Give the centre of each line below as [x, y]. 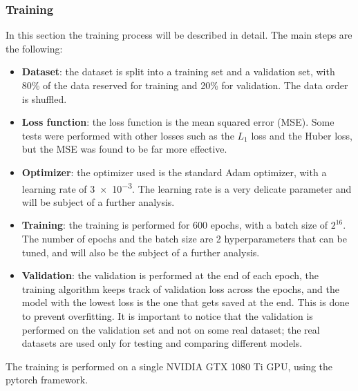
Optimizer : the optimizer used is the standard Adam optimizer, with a [174, 172]
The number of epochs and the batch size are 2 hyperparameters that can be [184, 238]
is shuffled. [44, 98]
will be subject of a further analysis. [98, 201]
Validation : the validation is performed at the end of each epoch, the [170, 275]
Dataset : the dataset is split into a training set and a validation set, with [178, 71]
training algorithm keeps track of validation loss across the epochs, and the [180, 288]
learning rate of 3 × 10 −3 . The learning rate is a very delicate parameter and [187, 187]
